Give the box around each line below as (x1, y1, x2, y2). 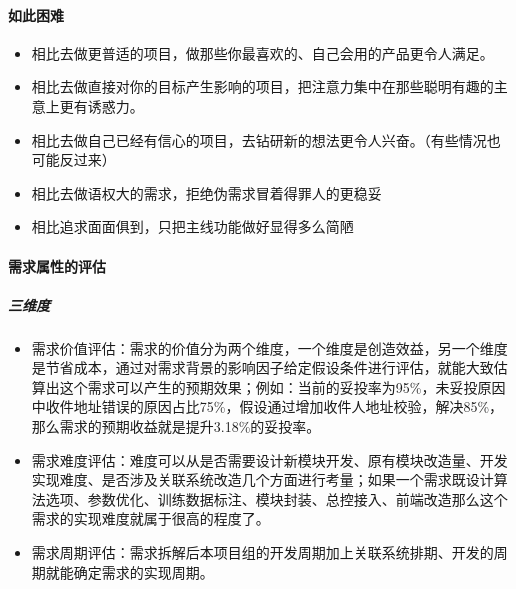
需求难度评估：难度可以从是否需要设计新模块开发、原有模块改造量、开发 (31, 449, 508, 470)
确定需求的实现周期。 (73, 561, 214, 582)
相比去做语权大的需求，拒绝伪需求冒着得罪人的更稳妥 (31, 182, 382, 203)
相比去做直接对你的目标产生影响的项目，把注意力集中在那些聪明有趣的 (31, 76, 494, 97)
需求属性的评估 (8, 255, 106, 276)
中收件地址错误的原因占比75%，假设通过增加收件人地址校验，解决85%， (31, 396, 504, 417)
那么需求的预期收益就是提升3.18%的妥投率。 (31, 416, 321, 437)
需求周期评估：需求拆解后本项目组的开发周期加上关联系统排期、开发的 (31, 542, 494, 563)
